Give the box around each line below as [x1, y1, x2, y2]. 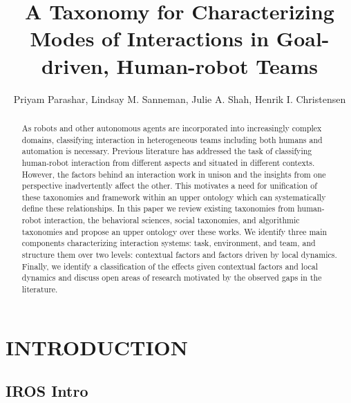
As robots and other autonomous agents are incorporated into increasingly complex [21, 122, 322, 133]
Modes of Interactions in [30, 24, 269, 53]
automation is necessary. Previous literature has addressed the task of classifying [21, 145, 312, 157]
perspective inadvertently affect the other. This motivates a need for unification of [21, 180, 317, 191]
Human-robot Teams [116, 51, 318, 79]
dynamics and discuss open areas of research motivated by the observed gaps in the [21, 272, 322, 283]
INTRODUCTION [6, 332, 189, 361]
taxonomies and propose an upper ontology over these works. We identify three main [21, 225, 328, 237]
